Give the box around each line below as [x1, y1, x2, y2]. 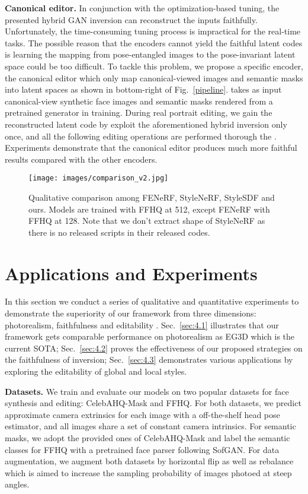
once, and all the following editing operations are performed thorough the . [5, 129, 277, 142]
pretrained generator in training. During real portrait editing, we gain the [5, 106, 272, 119]
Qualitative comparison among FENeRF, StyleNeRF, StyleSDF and [28, 191, 275, 203]
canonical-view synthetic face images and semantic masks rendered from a [5, 94, 273, 107]
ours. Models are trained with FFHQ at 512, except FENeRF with [28, 202, 270, 215]
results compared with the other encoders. [5, 153, 158, 165]
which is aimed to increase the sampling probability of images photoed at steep [5, 466, 292, 479]
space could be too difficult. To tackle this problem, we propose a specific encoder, [5, 59, 303, 72]
